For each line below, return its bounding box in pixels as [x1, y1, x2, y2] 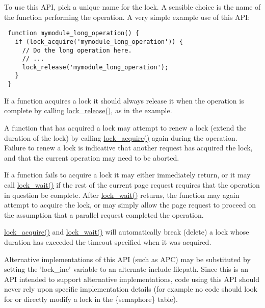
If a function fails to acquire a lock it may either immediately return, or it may [4, 169, 251, 180]
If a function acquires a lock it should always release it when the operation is [4, 95, 244, 106]
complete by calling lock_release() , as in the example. [4, 105, 172, 116]
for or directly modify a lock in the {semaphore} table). [4, 293, 178, 304]
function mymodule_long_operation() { [8, 30, 139, 37]
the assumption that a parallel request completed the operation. [4, 209, 204, 220]
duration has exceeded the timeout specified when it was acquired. [4, 236, 211, 247]
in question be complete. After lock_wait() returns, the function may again [4, 189, 240, 200]
